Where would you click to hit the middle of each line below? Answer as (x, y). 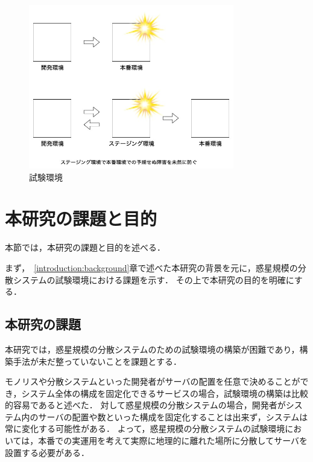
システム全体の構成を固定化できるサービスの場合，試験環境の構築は (156, 393)
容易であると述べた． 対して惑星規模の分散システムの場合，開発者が (149, 405)
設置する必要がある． (47, 452)
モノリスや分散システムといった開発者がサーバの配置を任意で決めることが (153, 381)
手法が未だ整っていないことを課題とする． (97, 361)
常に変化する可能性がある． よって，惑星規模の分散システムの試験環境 (145, 428)
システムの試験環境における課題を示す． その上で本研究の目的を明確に (153, 279)
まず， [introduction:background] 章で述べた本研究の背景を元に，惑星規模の (151, 267)
